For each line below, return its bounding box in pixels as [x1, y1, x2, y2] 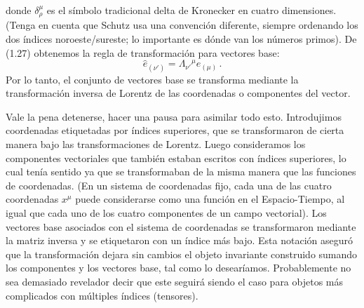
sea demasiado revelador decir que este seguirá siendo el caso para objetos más [6, 274, 344, 288]
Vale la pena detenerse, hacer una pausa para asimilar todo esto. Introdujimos [6, 109, 342, 123]
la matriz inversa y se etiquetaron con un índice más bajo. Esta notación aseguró [6, 233, 353, 248]
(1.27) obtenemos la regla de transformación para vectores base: [6, 45, 280, 60]
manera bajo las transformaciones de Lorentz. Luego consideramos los [6, 137, 306, 152]
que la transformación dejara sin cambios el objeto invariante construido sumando [6, 246, 358, 261]
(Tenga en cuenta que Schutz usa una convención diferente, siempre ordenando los [6, 18, 358, 32]
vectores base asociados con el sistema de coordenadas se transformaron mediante [6, 219, 356, 234]
